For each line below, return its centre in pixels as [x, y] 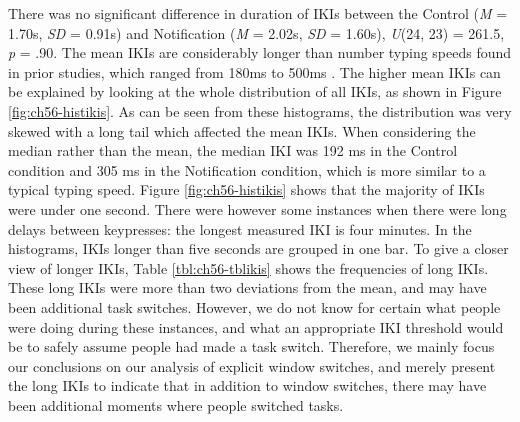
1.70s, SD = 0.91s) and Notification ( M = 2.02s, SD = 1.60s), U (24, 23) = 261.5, [256, 32]
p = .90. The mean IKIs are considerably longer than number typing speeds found [260, 52]
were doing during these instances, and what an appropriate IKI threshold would [256, 326]
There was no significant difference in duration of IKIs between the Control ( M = [258, 13]
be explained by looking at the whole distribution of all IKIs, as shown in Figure [255, 91]
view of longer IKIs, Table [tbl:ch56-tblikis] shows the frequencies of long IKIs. [248, 267]
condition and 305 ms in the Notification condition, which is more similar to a [247, 169]
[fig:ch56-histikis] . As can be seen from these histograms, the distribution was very [260, 110]
